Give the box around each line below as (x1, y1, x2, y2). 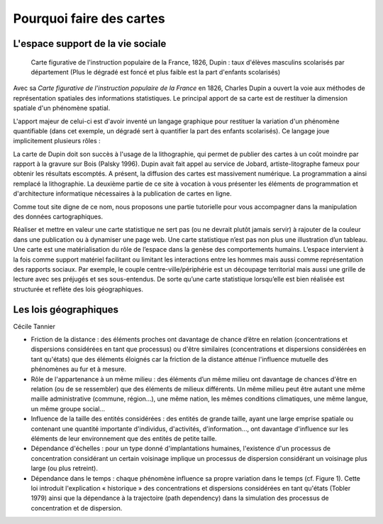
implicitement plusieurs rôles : (13, 137, 101, 145)
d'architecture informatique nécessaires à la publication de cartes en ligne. (13, 189, 232, 198)
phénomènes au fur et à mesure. (30, 365, 127, 374)
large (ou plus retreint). (30, 464, 99, 473)
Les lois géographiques (13, 303, 119, 316)
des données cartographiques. (13, 213, 103, 221)
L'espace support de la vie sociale (13, 38, 167, 50)
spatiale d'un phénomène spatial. (13, 104, 111, 113)
